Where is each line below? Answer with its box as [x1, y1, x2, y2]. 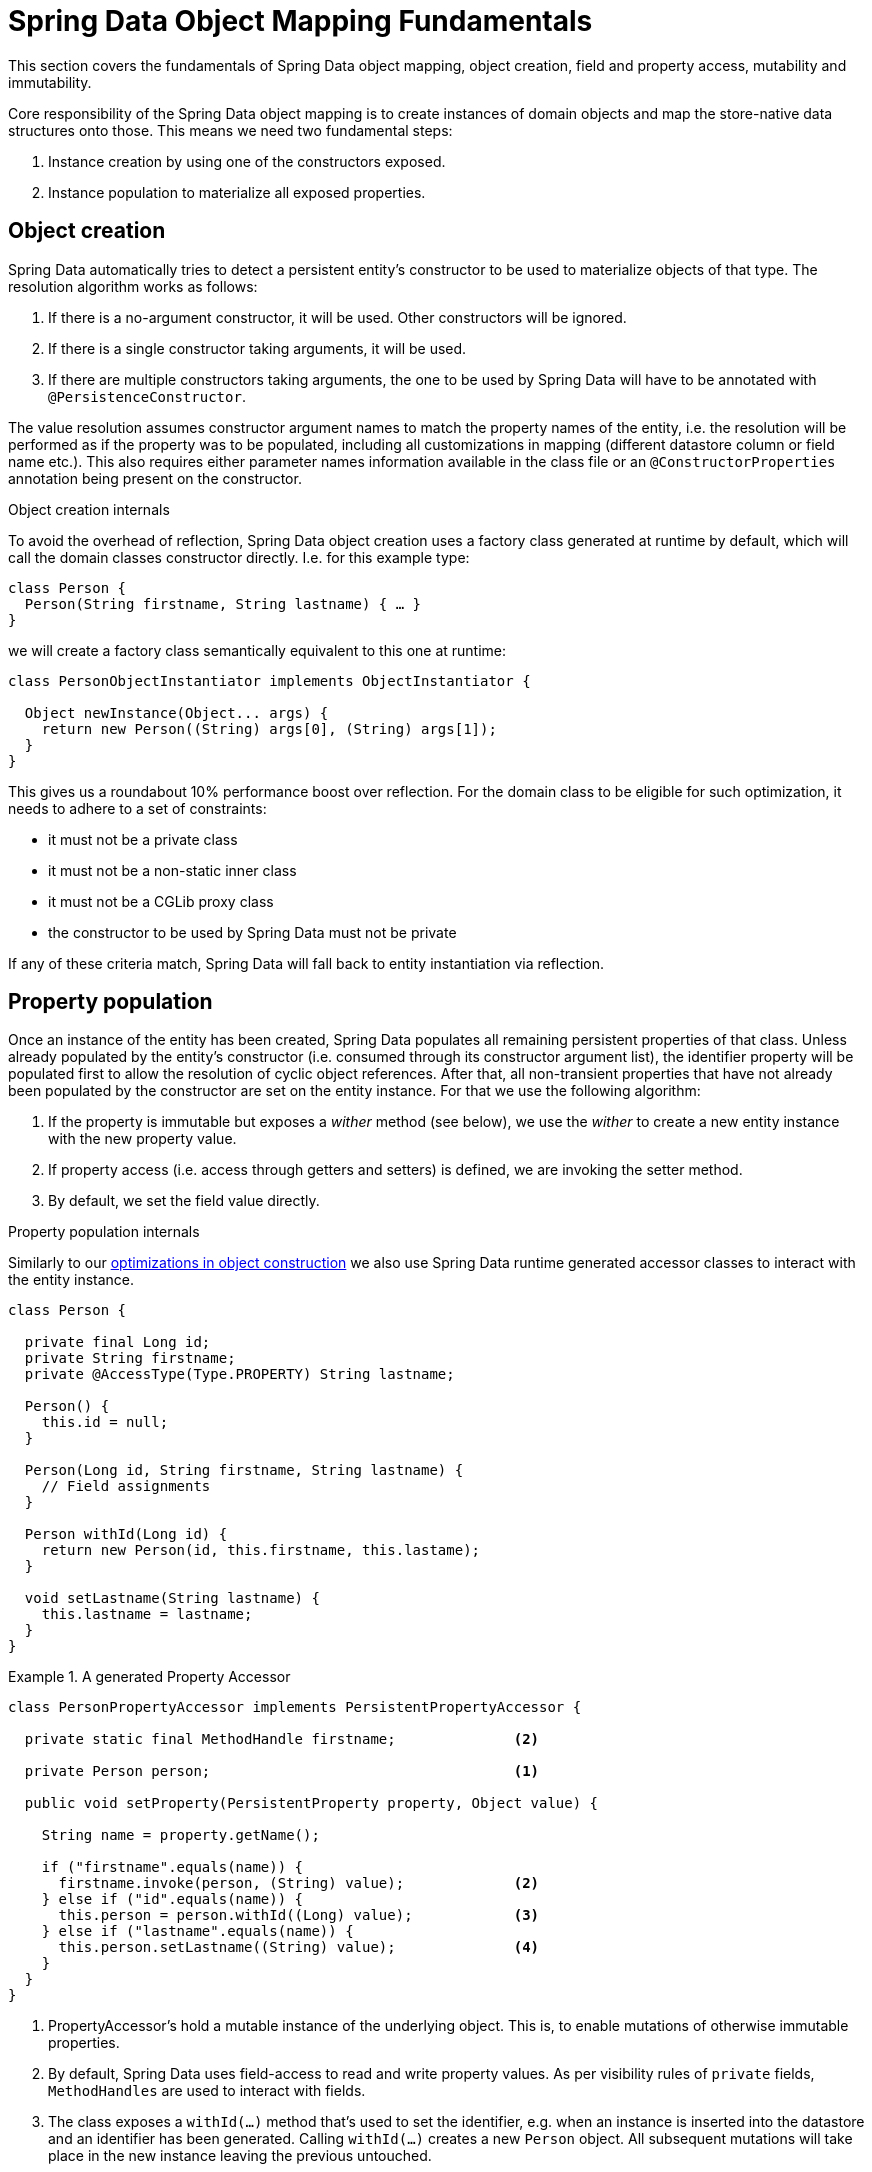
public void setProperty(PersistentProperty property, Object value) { [24, 1795, 599, 1812]
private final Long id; [24, 1334, 211, 1351]
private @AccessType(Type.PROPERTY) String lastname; [24, 1366, 455, 1383]
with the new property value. [48, 1130, 237, 1148]
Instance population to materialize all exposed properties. [48, 183, 426, 201]
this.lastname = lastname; [41, 1606, 253, 1623]
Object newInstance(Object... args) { [24, 704, 329, 721]
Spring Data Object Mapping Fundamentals [8, 4, 593, 38]
